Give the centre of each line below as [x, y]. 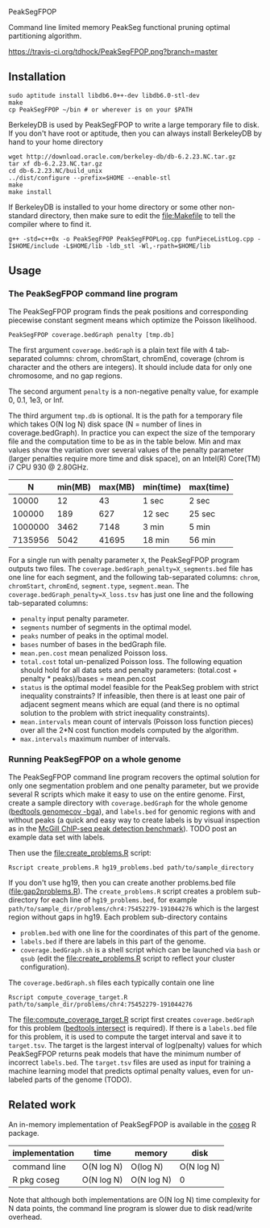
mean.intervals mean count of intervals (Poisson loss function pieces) [137, 721]
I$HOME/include [34, 246]
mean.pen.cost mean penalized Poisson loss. [93, 653]
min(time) [162, 486]
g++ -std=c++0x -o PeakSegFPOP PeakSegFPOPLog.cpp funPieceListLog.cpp [131, 239]
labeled [21, 1079]
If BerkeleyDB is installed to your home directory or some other [113, 207]
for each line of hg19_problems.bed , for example [118, 899]
